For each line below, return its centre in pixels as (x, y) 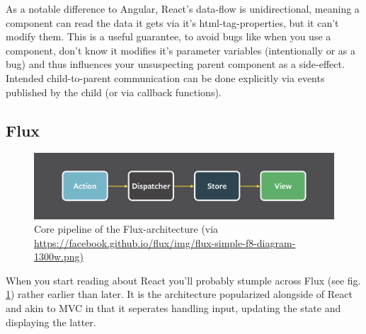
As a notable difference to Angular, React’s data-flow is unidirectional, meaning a (183, 8)
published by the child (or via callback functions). (114, 92)
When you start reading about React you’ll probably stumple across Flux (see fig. (183, 280)
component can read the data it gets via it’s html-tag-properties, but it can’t (172, 22)
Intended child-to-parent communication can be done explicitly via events (165, 77)
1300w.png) (59, 257)
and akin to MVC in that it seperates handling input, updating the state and (173, 308)
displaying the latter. (51, 322)
